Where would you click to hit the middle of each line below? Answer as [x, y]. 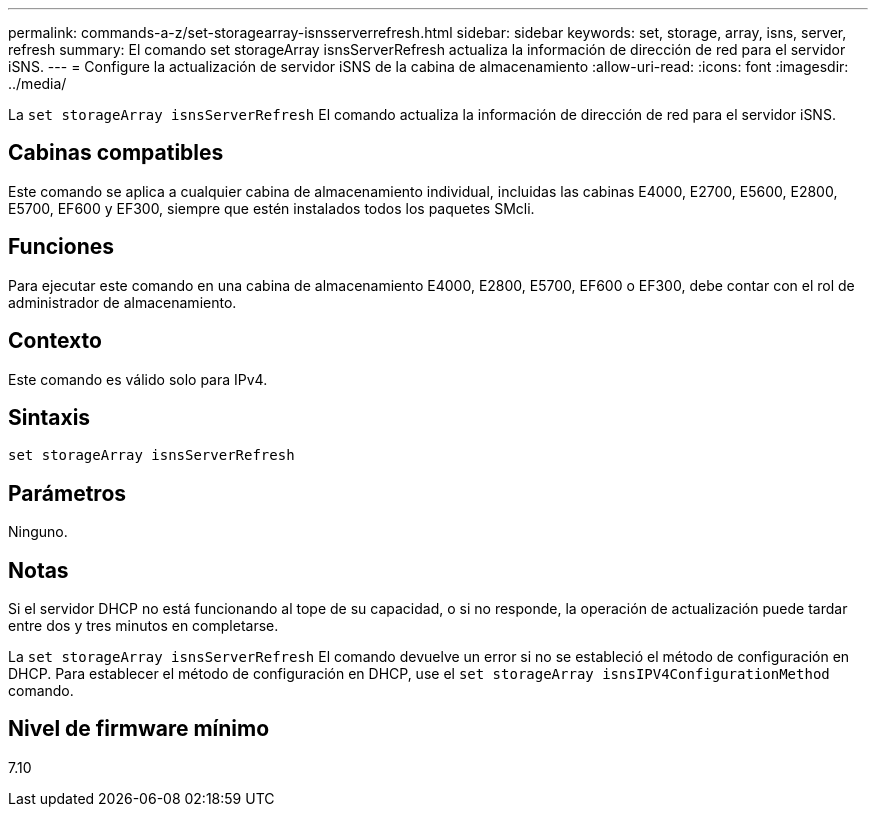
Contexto [55, 341]
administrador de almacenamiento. [122, 302]
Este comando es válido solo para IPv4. [138, 379]
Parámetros [67, 493]
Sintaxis [49, 417]
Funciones [61, 247]
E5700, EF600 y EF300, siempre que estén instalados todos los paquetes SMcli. [271, 208]
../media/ [37, 83]
